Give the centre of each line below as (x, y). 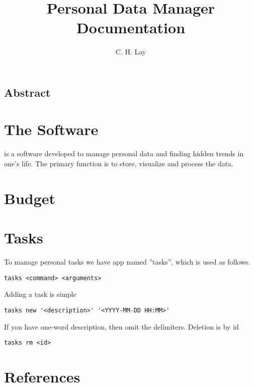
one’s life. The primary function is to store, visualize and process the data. (119, 164)
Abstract (27, 92)
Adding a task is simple (40, 294)
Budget (30, 198)
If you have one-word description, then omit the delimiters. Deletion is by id (121, 326)
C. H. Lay (131, 52)
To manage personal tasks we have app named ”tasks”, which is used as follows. (127, 262)
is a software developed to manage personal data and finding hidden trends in (124, 153)
